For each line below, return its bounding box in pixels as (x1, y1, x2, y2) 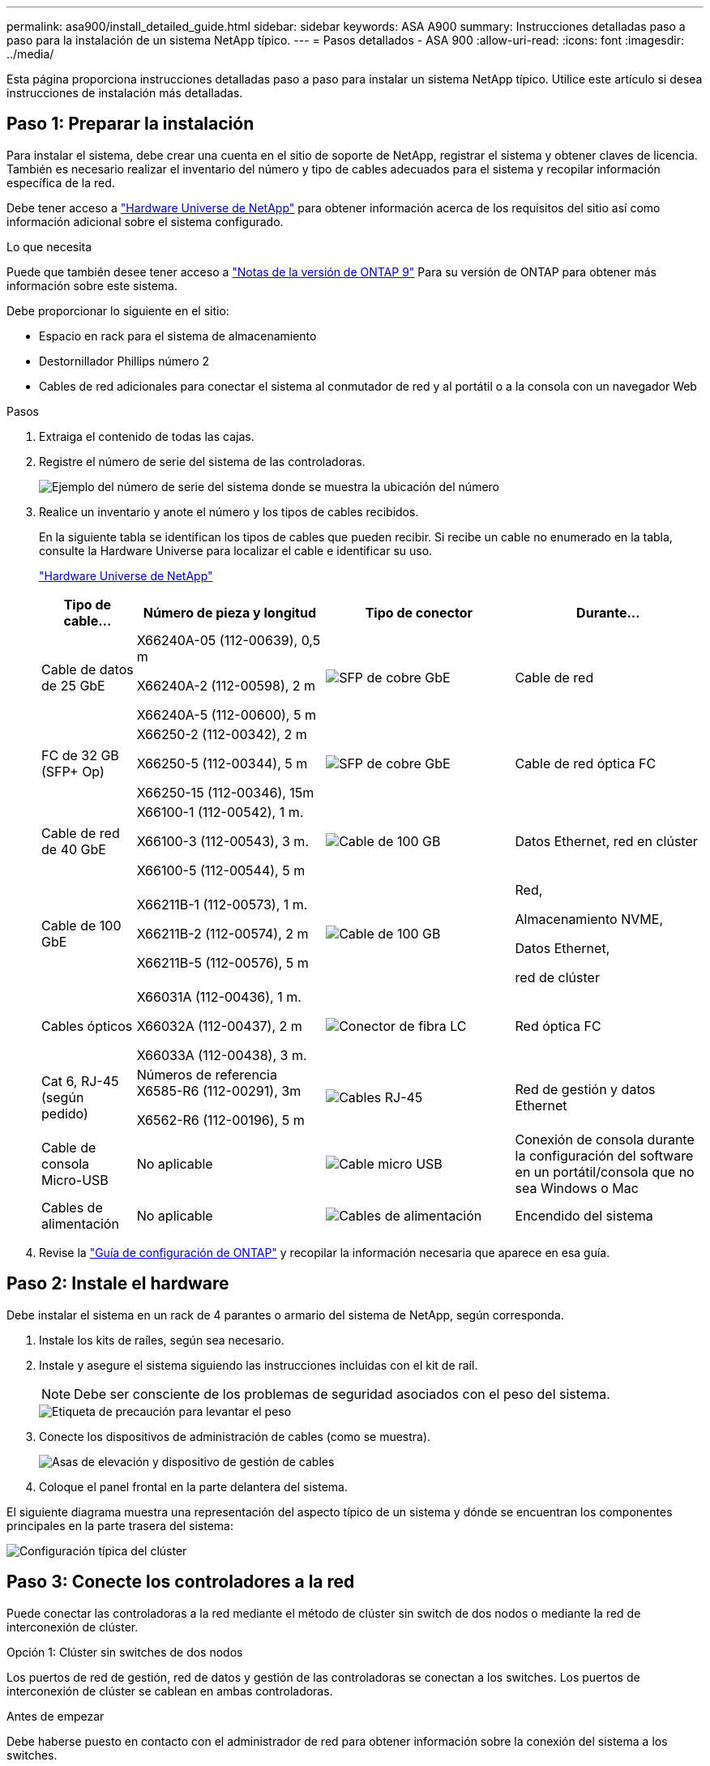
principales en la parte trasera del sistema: (6, 1518, 233, 1533)
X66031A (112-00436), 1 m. (136, 988, 302, 1005)
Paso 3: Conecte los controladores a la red (6, 1571, 355, 1593)
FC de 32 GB (41, 746, 119, 763)
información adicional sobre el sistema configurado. (6, 214, 284, 229)
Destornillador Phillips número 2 (39, 353, 210, 368)
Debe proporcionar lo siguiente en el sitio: (6, 303, 229, 318)
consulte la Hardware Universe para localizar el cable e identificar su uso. (39, 543, 433, 558)
